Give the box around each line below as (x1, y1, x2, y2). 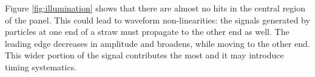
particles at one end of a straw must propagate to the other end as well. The (5, 25, 290, 38)
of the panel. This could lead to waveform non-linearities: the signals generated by (5, 13, 310, 26)
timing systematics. (5, 60, 77, 73)
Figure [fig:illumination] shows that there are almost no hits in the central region (5, 2, 306, 14)
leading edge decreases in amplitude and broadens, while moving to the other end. (5, 37, 310, 49)
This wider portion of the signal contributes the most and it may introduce (5, 49, 284, 61)
